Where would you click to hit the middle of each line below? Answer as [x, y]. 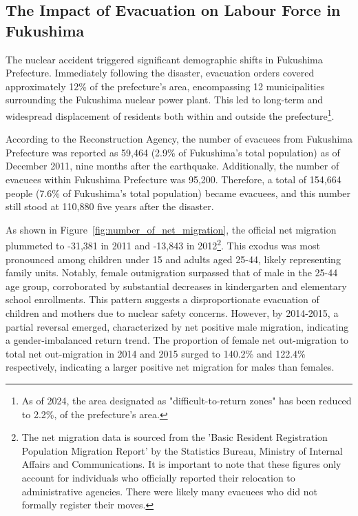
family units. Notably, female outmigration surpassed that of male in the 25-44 [172, 272]
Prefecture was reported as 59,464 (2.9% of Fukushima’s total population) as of [173, 152]
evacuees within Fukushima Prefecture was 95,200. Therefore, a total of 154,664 [173, 179]
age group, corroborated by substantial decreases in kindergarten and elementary [176, 286]
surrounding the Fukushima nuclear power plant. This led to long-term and [165, 100]
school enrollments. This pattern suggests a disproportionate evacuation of [162, 299]
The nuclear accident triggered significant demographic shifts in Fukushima [164, 59]
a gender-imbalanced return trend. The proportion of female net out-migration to [177, 340]
